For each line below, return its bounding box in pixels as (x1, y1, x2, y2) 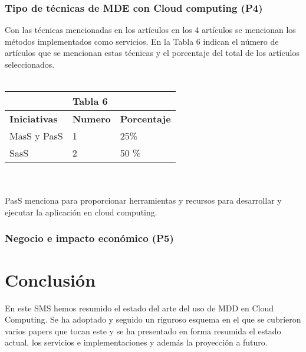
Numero (72, 112, 111, 126)
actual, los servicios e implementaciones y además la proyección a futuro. (5, 336, 268, 348)
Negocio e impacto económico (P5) (5, 231, 174, 245)
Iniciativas (9, 112, 58, 126)
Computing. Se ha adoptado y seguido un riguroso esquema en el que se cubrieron (5, 313, 301, 326)
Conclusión (5, 267, 96, 291)
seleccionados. (5, 58, 55, 70)
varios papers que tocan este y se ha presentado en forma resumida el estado (5, 324, 281, 337)
